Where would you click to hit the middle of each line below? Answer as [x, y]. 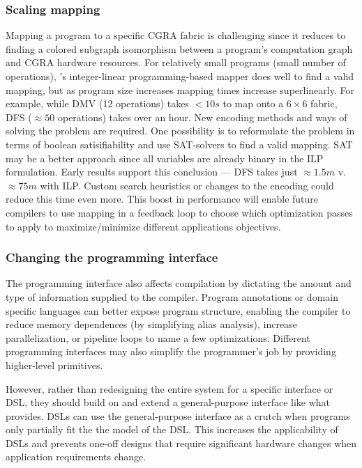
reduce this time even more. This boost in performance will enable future [162, 199]
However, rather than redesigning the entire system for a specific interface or [169, 388]
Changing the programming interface [112, 257]
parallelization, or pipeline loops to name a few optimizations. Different [158, 337]
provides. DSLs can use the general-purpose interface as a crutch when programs [178, 415]
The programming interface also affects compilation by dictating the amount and [179, 283]
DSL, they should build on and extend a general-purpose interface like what [168, 402]
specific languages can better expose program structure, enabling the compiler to [178, 310]
